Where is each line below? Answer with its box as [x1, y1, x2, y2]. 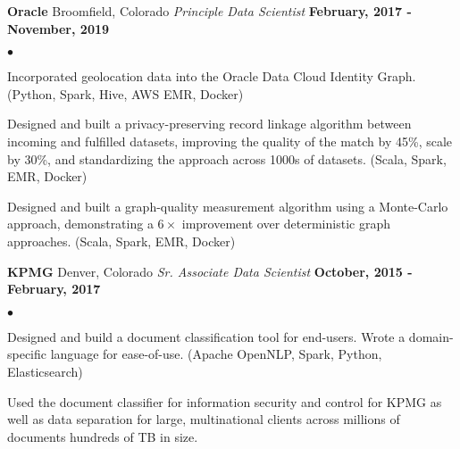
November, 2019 [7, 19, 110, 37]
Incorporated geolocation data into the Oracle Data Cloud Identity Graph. [7, 67, 416, 86]
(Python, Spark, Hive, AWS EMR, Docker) [7, 84, 244, 103]
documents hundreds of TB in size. [7, 427, 198, 445]
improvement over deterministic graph [181, 214, 390, 233]
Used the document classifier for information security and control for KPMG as [7, 392, 442, 411]
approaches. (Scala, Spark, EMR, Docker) [7, 231, 236, 250]
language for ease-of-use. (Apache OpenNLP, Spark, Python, [50, 345, 382, 363]
